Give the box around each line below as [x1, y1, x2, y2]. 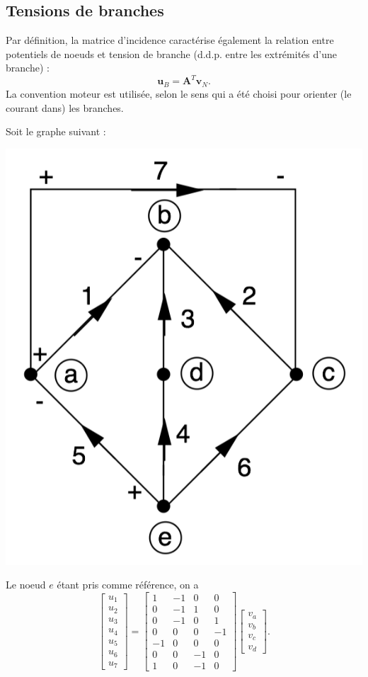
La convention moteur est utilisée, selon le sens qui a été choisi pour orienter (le [6, 86, 352, 101]
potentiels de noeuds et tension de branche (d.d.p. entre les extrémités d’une [6, 46, 337, 61]
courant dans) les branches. [6, 100, 124, 115]
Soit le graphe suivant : [6, 124, 106, 139]
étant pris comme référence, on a [57, 577, 199, 592]
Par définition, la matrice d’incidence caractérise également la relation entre [6, 33, 334, 47]
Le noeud [6, 577, 46, 592]
